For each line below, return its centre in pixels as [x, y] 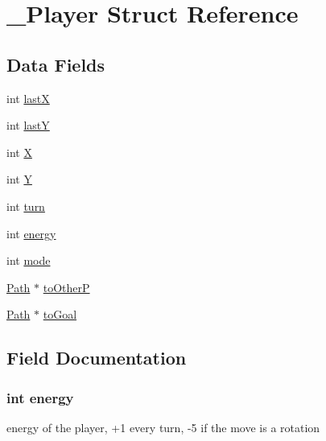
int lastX [28, 98]
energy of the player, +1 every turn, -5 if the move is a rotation [163, 427]
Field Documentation [97, 358]
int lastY [28, 125]
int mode [29, 260]
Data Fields [56, 64]
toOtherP [66, 287]
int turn [26, 206]
